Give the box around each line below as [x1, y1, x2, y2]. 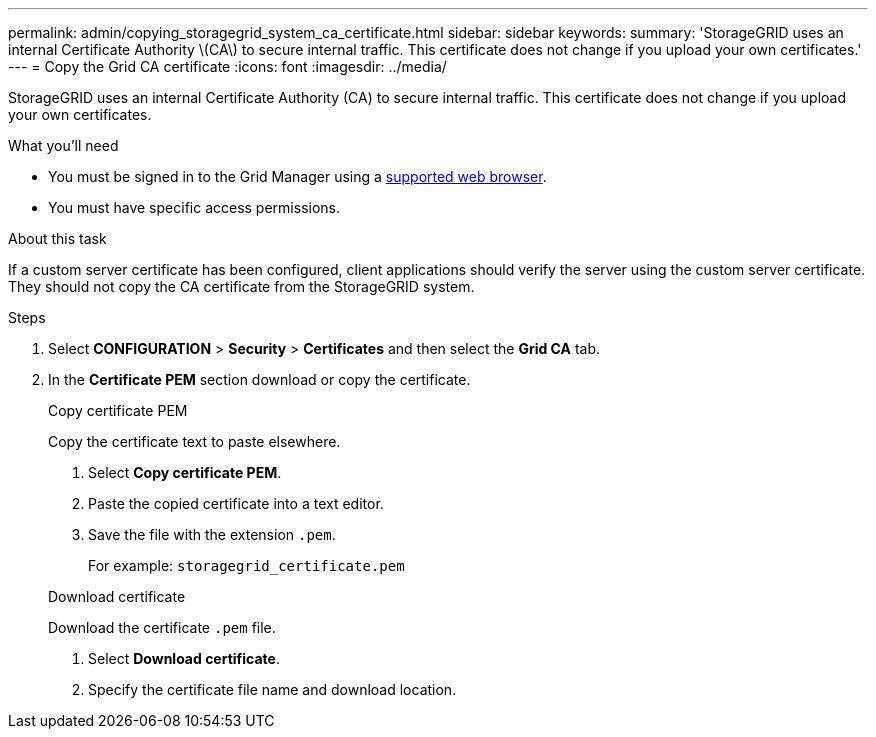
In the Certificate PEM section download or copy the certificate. [48, 371, 471, 388]
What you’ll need [8, 137, 119, 154]
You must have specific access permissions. [48, 199, 341, 216]
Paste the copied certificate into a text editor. [88, 495, 384, 512]
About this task [8, 230, 107, 247]
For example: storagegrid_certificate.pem [88, 557, 405, 574]
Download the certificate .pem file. [48, 619, 276, 636]
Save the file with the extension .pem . [88, 526, 336, 543]
